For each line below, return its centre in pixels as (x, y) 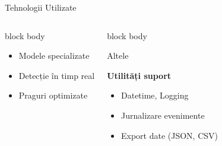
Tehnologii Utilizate (41, 7)
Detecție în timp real (57, 75)
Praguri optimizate (53, 95)
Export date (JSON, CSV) (169, 135)
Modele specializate (54, 55)
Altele (118, 55)
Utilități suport (139, 75)
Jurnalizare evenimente (163, 115)
